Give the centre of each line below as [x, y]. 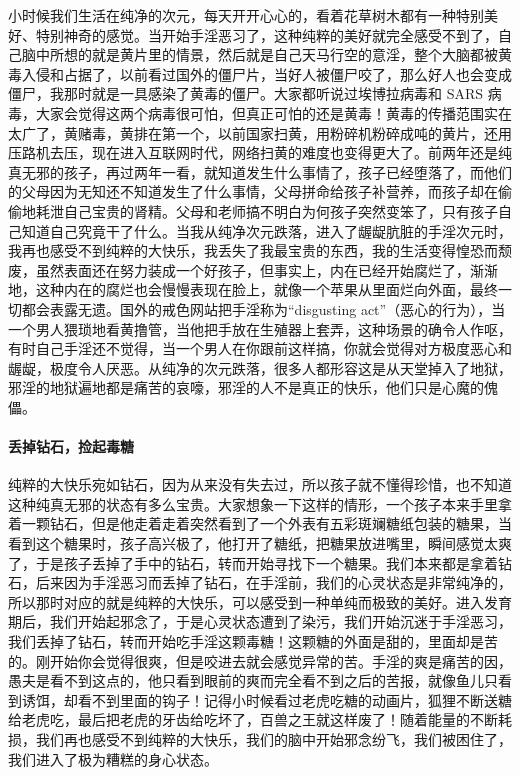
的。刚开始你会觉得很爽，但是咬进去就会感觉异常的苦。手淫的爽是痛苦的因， [260, 660]
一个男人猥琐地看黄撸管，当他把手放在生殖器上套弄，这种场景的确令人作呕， [260, 328]
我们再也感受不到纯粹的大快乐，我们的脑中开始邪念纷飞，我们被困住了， [273, 738]
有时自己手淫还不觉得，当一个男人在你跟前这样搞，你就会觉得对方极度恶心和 [260, 348]
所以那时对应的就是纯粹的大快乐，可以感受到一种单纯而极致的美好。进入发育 [260, 601]
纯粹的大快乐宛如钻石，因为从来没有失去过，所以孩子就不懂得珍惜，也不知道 [260, 484]
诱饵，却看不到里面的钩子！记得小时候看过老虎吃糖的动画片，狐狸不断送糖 [266, 699]
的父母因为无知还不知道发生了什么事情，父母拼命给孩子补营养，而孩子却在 [253, 191]
